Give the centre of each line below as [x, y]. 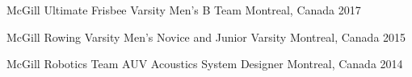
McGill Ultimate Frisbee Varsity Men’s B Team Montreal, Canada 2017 [184, 10]
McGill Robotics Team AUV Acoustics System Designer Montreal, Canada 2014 [205, 64]
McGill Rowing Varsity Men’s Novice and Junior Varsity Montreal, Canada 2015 [206, 36]
